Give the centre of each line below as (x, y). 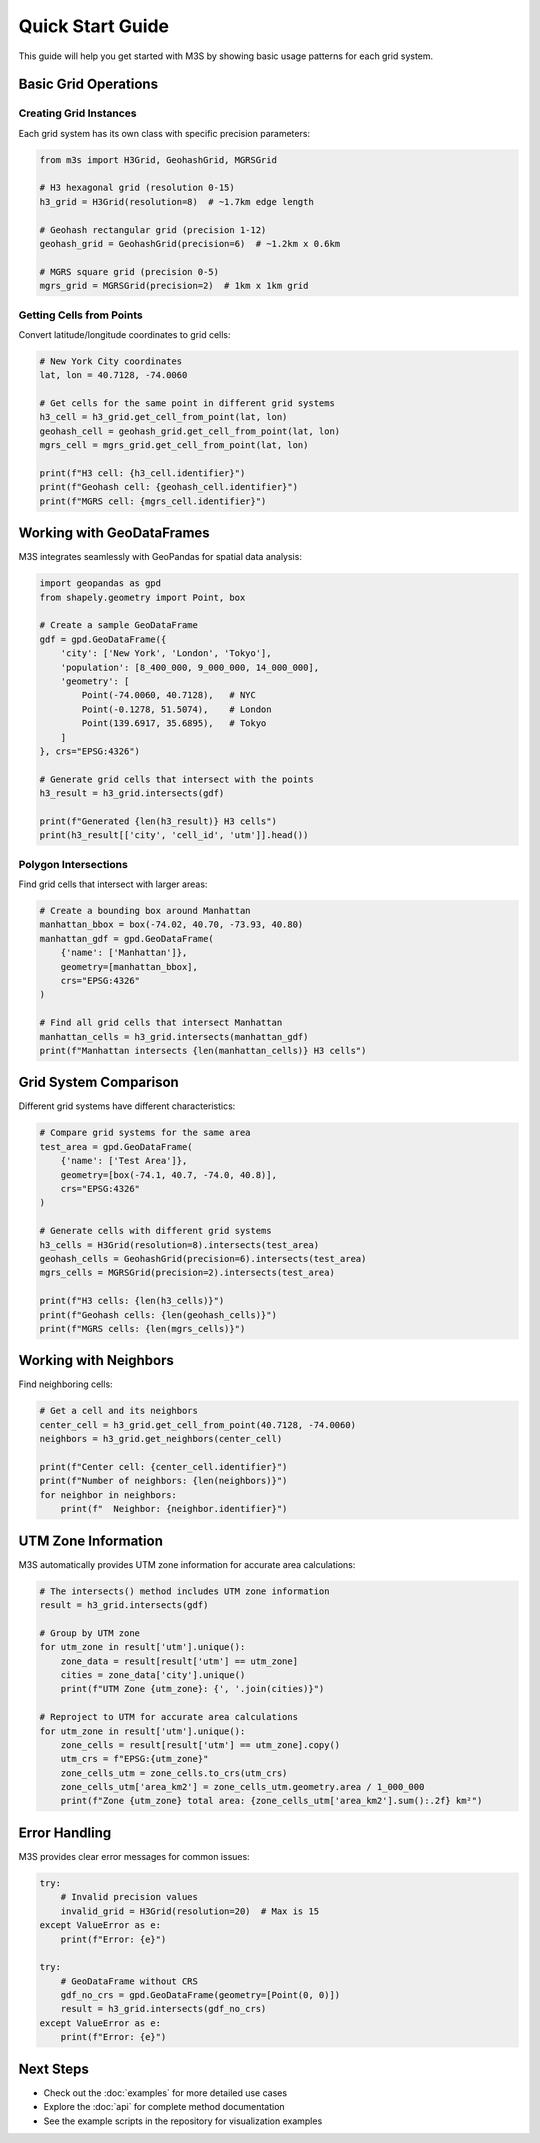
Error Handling (65, 1832)
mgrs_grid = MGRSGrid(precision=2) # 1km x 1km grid (174, 286)
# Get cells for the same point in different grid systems (187, 403)
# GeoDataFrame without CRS (129, 1981)
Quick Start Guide (94, 26)
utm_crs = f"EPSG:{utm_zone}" (134, 1759)
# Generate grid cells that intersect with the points (176, 779)
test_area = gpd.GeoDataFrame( (116, 1146)
